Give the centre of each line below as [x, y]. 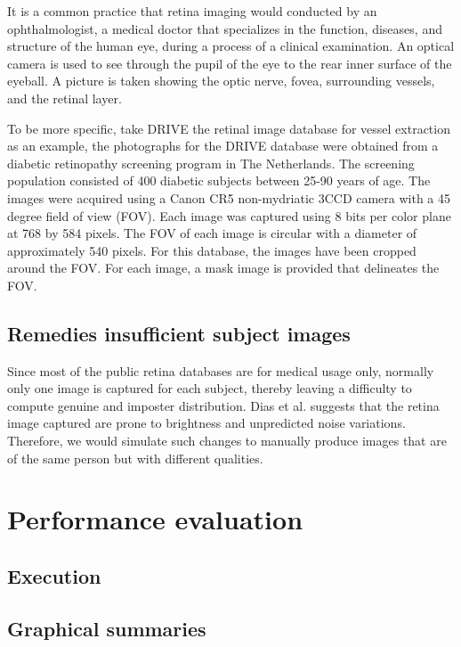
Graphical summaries [107, 628]
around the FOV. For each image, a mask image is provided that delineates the [223, 268]
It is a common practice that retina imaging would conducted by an [192, 11]
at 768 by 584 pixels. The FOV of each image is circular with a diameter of [212, 233]
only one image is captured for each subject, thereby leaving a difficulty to [210, 388]
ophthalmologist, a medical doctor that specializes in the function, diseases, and [225, 28]
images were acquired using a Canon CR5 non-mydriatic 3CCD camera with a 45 [229, 197]
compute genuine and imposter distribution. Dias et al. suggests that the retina [223, 405]
